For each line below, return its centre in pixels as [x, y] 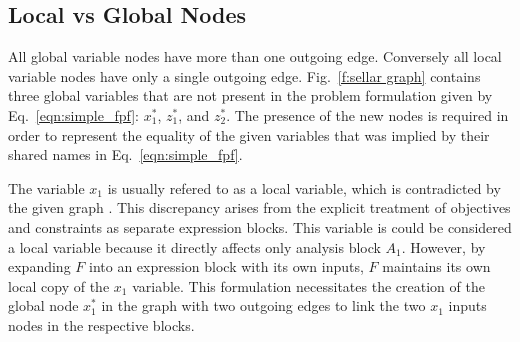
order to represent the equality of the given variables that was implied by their [249, 134]
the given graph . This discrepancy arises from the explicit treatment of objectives [259, 207]
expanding [39, 266]
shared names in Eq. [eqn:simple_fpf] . [125, 154]
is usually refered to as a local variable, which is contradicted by [304, 187]
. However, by [443, 246]
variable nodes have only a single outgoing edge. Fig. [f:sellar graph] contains [244, 75]
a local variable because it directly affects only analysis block [194, 246]
